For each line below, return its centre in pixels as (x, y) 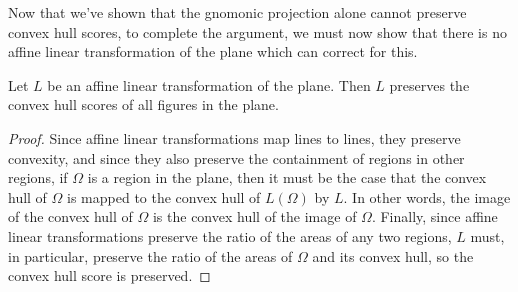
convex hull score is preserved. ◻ (109, 275)
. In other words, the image (427, 196)
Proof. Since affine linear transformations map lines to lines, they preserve (234, 137)
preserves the (429, 84)
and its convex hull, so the (393, 255)
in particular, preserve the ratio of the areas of (150, 255)
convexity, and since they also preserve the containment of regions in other (236, 157)
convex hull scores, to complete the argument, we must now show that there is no (257, 31)
